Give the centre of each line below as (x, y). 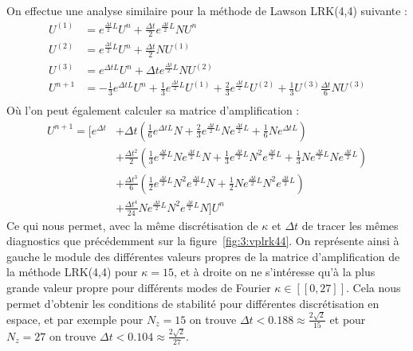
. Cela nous (374, 287)
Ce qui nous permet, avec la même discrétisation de (132, 225)
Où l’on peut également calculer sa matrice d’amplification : (153, 109)
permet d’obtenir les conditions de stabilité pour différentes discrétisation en (193, 303)
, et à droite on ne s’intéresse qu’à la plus (274, 272)
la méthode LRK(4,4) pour (72, 272)
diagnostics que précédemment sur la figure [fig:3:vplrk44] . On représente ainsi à (203, 241)
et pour (348, 319)
